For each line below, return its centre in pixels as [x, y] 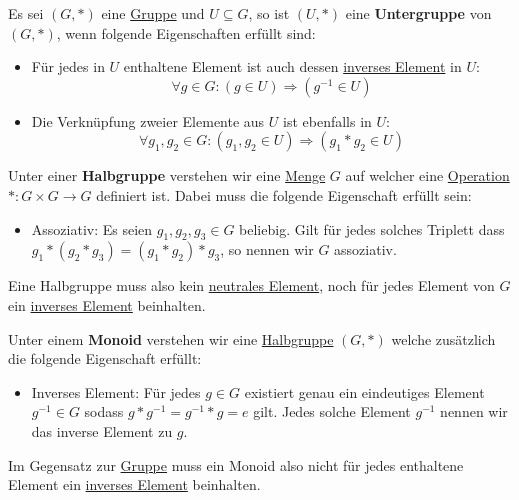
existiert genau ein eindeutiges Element [364, 391]
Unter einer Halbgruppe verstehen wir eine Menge [167, 175]
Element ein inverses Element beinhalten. [134, 484]
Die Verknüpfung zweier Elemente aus [148, 120]
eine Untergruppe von [418, 13]
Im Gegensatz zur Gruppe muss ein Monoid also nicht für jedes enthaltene [236, 464]
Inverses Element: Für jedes [116, 391]
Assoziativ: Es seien [92, 228]
